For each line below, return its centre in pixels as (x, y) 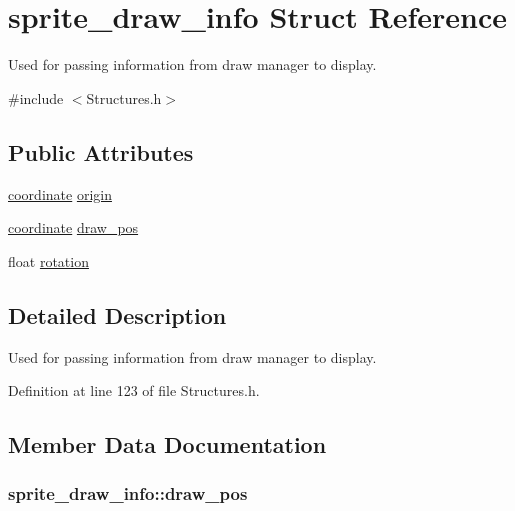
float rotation (48, 260)
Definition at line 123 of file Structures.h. (134, 390)
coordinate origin (60, 193)
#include (36, 97)
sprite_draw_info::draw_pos (128, 493)
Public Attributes (101, 151)
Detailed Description (117, 314)
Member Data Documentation (167, 444)
